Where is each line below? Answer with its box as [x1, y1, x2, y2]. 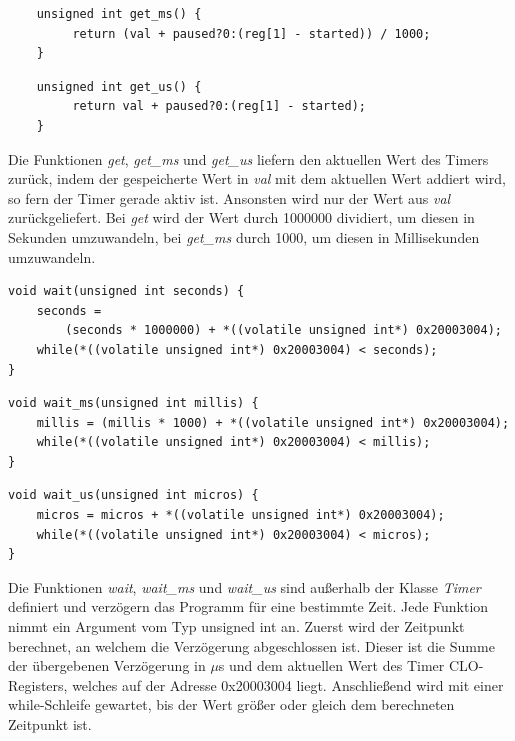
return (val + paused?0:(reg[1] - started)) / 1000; [72, 26, 431, 41]
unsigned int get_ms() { [36, 7, 202, 21]
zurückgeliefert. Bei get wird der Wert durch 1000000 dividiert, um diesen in [8, 207, 475, 228]
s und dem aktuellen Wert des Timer [218, 655, 445, 676]
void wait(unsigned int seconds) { [8, 284, 245, 299]
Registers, [8, 674, 68, 695]
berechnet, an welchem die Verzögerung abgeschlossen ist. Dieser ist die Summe [8, 635, 495, 656]
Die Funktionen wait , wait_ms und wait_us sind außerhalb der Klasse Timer [8, 576, 481, 597]
